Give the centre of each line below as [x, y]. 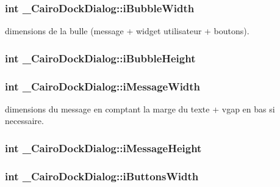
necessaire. [24, 121]
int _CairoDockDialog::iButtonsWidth [102, 176]
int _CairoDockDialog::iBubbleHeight [100, 58]
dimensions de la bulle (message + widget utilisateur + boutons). [127, 31]
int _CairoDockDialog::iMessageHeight [103, 148]
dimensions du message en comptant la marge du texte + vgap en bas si [140, 108]
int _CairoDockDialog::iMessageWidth [103, 86]
